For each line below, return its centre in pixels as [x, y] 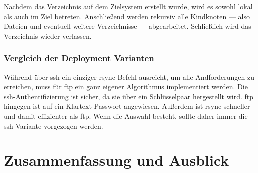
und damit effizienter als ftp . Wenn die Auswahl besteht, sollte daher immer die [126, 116]
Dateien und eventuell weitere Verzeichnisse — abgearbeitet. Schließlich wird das [128, 26]
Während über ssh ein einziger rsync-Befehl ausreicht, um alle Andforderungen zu [129, 77]
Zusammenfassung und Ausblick [117, 160]
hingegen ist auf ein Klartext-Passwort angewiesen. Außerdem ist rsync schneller [127, 106]
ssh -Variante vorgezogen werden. [54, 126]
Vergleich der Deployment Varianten [79, 58]
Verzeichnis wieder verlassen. [48, 36]
